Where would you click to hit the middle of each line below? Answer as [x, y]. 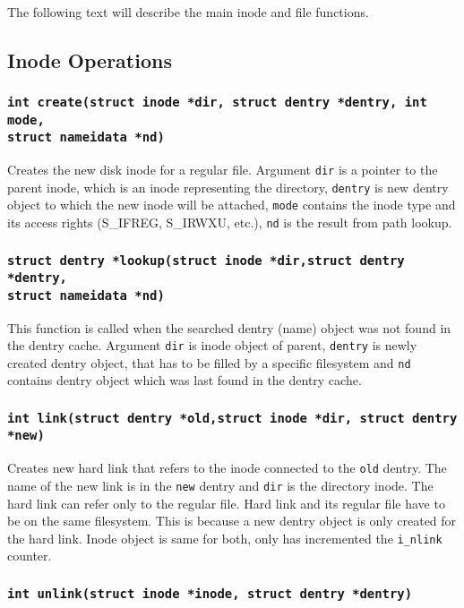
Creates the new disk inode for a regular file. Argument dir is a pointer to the [223, 170]
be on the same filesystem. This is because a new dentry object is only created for [232, 521]
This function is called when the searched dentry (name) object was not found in [229, 327]
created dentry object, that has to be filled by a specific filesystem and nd [209, 362]
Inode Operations [90, 60]
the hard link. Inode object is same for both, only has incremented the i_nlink [225, 538]
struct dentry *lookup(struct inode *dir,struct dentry [206, 260]
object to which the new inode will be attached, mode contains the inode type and [232, 205]
